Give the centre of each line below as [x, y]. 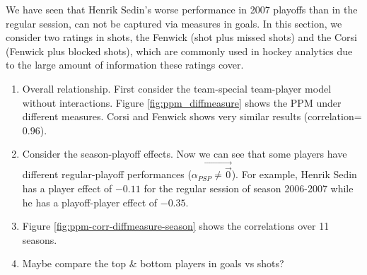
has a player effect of [67, 188]
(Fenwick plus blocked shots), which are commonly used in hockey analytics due [179, 51]
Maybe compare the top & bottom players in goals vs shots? [153, 263]
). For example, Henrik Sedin [294, 174]
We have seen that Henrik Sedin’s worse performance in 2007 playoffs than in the [182, 9]
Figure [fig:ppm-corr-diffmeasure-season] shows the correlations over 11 [176, 226]
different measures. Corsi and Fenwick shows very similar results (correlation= [192, 116]
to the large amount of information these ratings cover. [125, 65]
